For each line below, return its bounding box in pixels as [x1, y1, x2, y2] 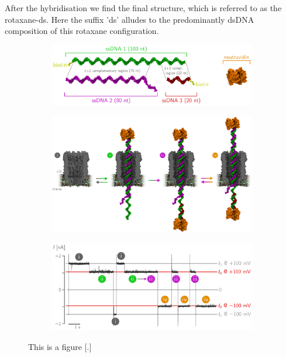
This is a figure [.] [28, 340, 92, 352]
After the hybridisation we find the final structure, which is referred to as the [5, 2, 282, 13]
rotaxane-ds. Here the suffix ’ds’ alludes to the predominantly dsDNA [5, 13, 254, 25]
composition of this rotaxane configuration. [5, 25, 159, 37]
